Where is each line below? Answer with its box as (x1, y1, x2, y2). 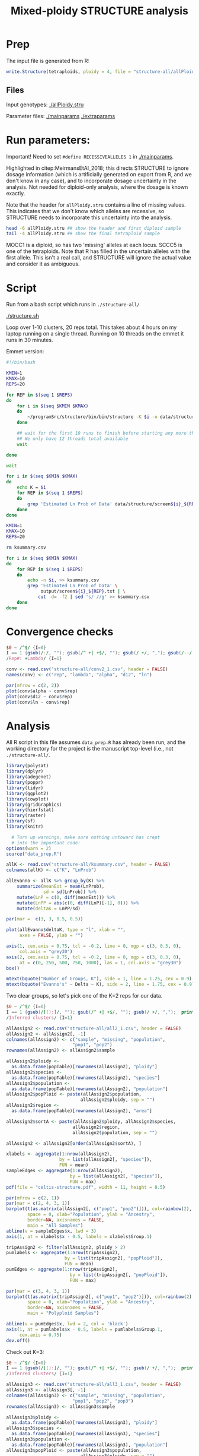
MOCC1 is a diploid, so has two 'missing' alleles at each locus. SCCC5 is (6, 242, 182, 249)
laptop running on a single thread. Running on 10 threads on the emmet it (6, 330, 184, 337)
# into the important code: (11, 840, 81, 846)
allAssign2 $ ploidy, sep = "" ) (80, 1097, 155, 1103)
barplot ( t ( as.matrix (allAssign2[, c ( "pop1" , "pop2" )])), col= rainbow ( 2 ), (6, 1206, 192, 1212)
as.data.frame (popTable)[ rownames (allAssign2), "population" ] (11, 1085, 168, 1092)
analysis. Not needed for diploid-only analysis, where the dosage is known (6, 183, 188, 191)
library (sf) (6, 818, 36, 824)
